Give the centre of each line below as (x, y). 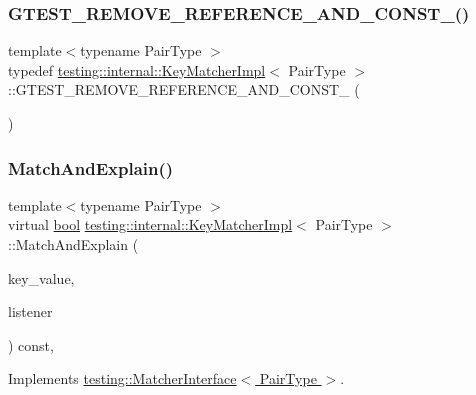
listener (30, 311)
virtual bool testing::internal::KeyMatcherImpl (150, 224)
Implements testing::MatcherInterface (122, 378)
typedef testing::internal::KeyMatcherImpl (137, 69)
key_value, (41, 277)
